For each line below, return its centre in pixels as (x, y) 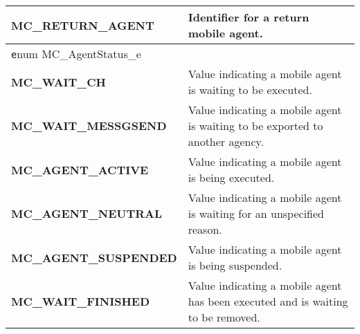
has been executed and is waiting (268, 301)
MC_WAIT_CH (58, 82)
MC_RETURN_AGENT (83, 25)
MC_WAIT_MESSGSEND (89, 126)
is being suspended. (235, 265)
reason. (205, 229)
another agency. (226, 141)
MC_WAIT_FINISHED (81, 301)
